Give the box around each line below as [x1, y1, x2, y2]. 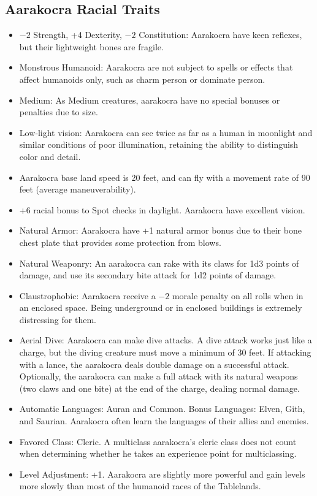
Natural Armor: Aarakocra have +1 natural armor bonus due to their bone [19, 224, 302, 237]
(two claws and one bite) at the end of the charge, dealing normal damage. [19, 381, 300, 394]
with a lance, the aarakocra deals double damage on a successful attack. [19, 357, 289, 370]
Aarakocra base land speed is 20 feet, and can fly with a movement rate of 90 [19, 170, 310, 183]
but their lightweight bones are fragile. [19, 40, 164, 53]
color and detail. [19, 150, 81, 162]
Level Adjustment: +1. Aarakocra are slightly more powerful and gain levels [19, 467, 305, 480]
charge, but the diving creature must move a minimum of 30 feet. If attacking [19, 346, 311, 359]
